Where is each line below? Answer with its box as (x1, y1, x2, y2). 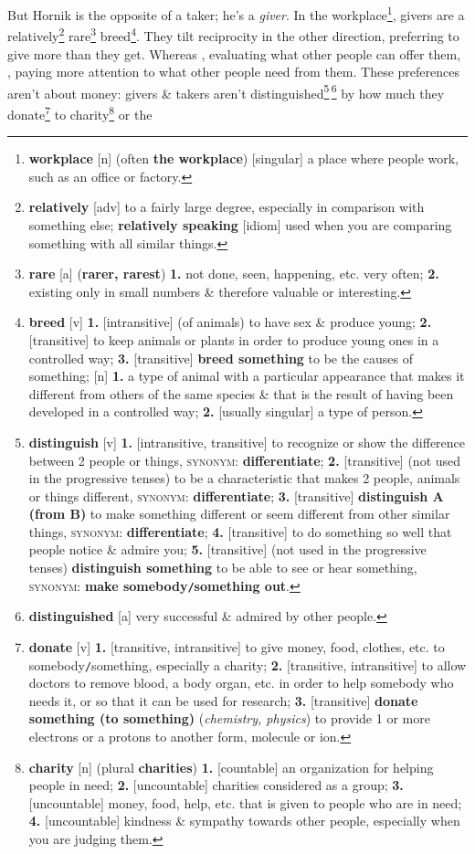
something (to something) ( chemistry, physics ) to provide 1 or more (28, 709, 430, 728)
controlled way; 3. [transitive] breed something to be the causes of (28, 348, 414, 367)
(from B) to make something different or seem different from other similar (28, 504, 450, 523)
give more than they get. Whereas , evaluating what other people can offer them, (7, 44, 461, 63)
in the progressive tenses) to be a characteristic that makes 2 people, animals (28, 469, 460, 488)
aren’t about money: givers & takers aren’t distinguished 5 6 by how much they (7, 80, 445, 102)
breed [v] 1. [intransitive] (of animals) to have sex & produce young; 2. (28, 312, 432, 332)
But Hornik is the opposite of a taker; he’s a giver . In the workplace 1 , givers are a (7, 3, 465, 24)
